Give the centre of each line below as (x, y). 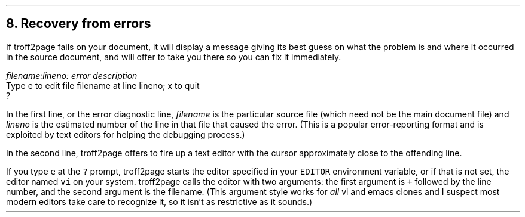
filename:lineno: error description (72, 75)
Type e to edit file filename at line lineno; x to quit (103, 85)
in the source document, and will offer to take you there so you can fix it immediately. (174, 57)
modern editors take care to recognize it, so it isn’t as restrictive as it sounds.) (159, 201)
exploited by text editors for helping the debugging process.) (126, 134)
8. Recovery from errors (79, 24)
